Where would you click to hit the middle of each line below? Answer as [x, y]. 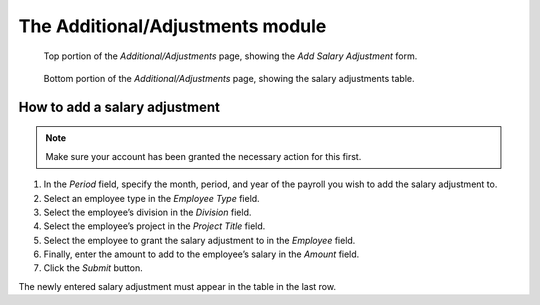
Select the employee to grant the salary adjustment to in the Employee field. [199, 240]
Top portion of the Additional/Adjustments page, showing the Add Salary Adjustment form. [230, 56]
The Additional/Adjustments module [172, 26]
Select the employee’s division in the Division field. [147, 212]
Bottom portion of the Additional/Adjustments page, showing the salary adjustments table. [229, 78]
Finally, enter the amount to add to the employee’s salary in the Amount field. [201, 254]
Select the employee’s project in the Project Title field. [154, 226]
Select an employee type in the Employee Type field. [151, 198]
